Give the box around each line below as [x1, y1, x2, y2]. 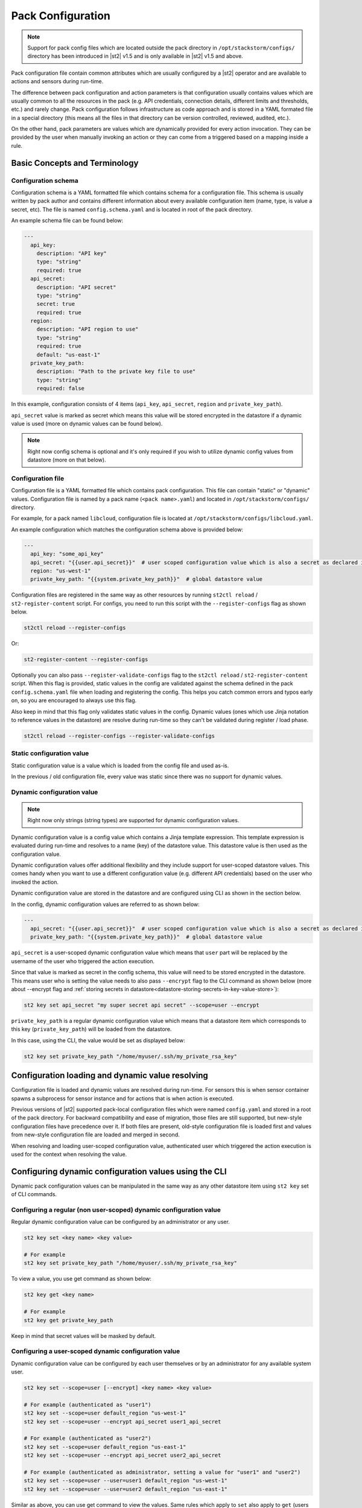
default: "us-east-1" [36, 351, 101, 358]
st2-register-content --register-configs [24, 656, 148, 663]
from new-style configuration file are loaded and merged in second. [11, 1131, 180, 1138]
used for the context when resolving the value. [11, 1150, 127, 1158]
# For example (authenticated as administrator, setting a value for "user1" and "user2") [24, 1469, 301, 1476]
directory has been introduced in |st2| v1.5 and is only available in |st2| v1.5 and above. [27, 52, 244, 60]
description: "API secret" [36, 284, 117, 291]
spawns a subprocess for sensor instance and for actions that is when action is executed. [11, 1095, 234, 1102]
